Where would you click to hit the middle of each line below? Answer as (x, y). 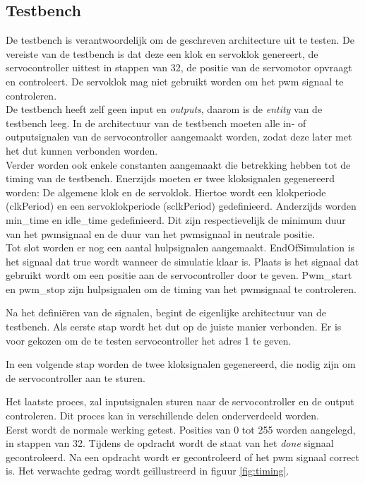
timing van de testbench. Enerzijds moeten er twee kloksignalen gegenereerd (170, 178)
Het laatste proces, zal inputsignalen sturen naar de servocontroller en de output (180, 401)
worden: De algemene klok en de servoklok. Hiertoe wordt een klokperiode (166, 192)
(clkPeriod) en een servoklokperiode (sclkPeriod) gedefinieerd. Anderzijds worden (181, 206)
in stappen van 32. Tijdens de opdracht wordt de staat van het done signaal (170, 443)
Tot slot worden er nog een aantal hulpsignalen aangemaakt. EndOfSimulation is (180, 248)
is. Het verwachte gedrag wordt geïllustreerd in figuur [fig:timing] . (148, 471)
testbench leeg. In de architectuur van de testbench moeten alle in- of (156, 123)
